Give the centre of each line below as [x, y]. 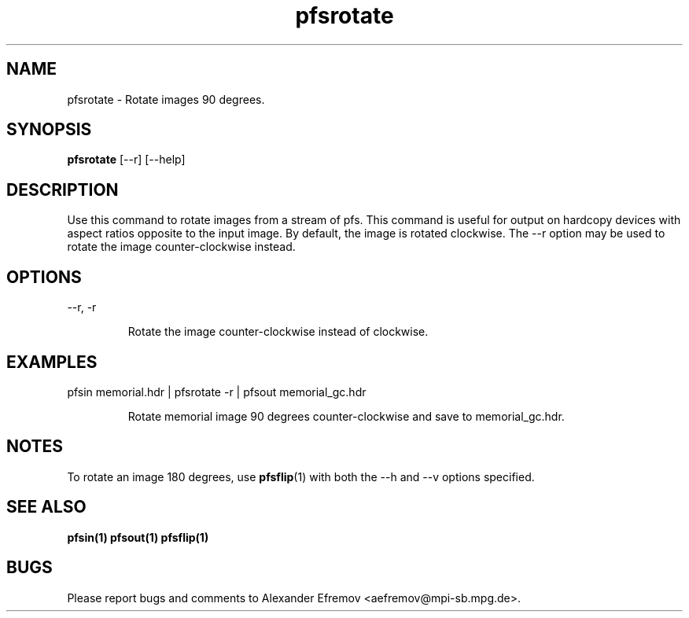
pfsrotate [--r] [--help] [126, 160]
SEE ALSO [46, 507]
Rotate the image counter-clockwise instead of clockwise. [278, 332]
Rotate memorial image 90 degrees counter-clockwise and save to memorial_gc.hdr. [346, 416]
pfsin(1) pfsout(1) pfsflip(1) [138, 537]
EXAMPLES [52, 362]
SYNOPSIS [49, 130]
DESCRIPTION [63, 189]
